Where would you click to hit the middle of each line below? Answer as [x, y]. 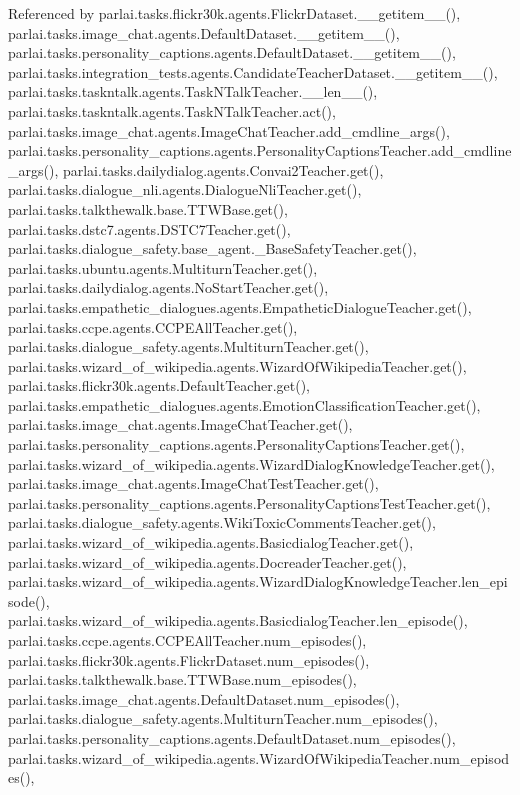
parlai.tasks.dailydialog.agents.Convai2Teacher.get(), [223, 169]
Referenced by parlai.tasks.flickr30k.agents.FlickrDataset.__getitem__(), [234, 13]
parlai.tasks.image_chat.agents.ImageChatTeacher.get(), [180, 424]
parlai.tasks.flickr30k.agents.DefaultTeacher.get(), [159, 385]
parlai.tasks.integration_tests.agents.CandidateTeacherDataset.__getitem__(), [253, 71]
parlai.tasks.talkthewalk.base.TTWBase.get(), [148, 208]
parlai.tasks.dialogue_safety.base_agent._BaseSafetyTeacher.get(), [212, 248]
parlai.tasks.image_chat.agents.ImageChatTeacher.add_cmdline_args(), [229, 130]
